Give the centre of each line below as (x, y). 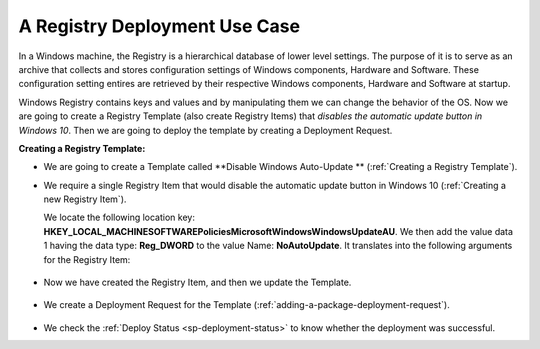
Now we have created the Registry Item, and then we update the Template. (197, 282)
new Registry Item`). (85, 199)
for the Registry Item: (87, 259)
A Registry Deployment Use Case (159, 26)
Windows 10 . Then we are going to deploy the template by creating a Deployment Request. (205, 130)
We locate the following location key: (119, 217)
